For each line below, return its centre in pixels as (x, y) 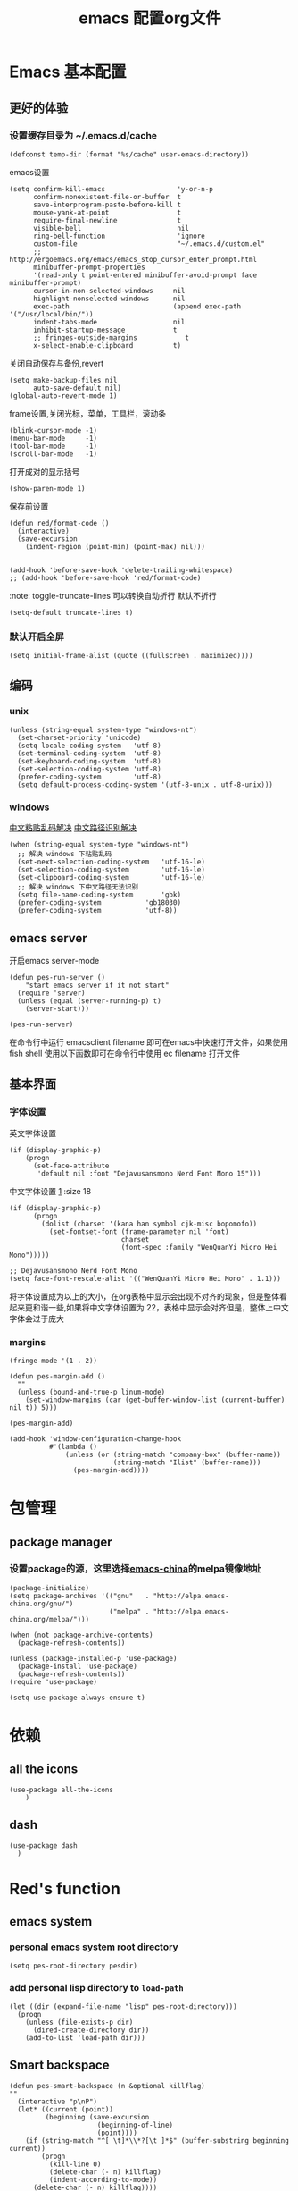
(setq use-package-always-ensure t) (77, 1698)
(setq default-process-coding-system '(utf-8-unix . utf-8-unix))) (145, 784)
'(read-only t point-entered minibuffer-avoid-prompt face (145, 275)
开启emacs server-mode (54, 960)
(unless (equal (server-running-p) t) (90, 1001)
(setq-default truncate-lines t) (71, 612)
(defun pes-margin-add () (57, 1376)
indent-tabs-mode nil (109, 322)
